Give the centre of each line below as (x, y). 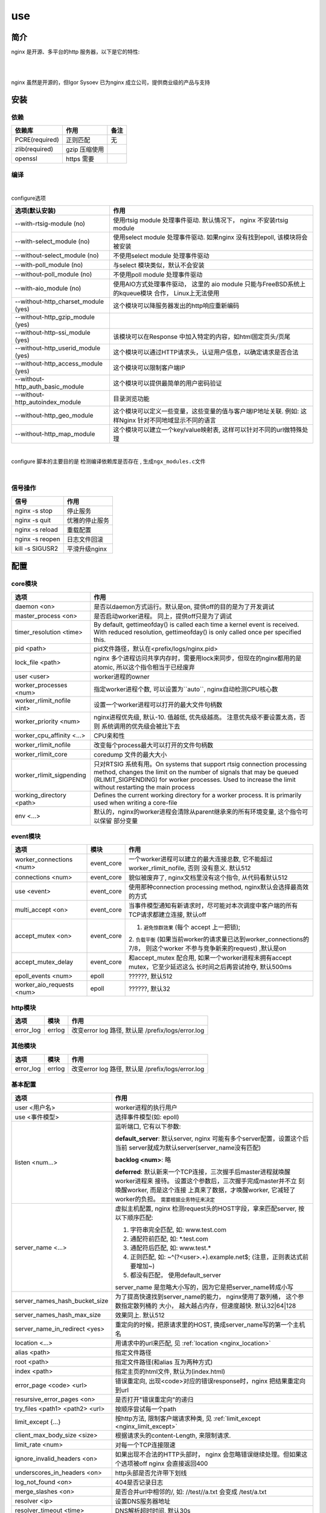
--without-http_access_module (59, 363)
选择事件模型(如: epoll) (147, 1117)
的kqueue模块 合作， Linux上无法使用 (166, 293)
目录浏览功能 (131, 398)
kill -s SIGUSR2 (37, 548)
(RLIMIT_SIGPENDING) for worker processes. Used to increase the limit (195, 779)
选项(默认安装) (35, 211)
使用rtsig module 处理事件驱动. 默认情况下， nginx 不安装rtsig (200, 220)
